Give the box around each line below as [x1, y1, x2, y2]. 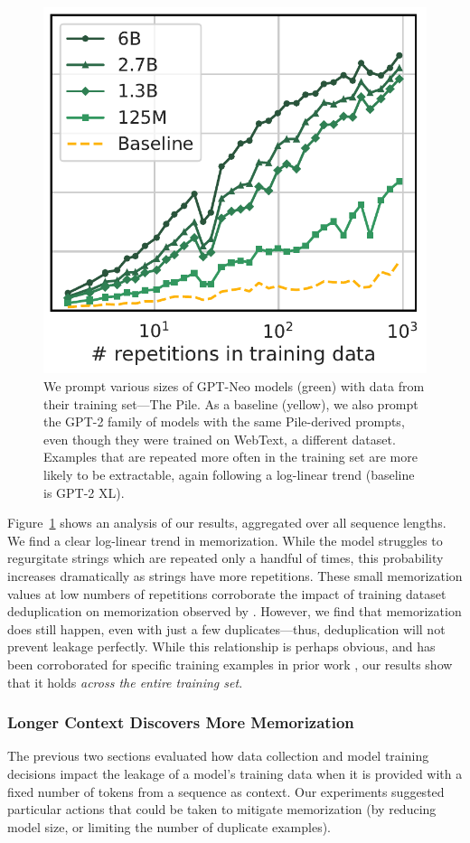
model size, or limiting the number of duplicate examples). [7, 817, 332, 836]
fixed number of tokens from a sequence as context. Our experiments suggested [7, 782, 445, 801]
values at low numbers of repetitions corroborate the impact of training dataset [7, 584, 446, 603]
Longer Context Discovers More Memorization [7, 711, 354, 734]
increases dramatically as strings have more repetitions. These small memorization [7, 567, 463, 585]
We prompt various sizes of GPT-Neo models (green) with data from [43, 377, 425, 396]
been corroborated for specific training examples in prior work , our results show [7, 654, 453, 673]
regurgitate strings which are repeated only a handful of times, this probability [7, 548, 444, 567]
